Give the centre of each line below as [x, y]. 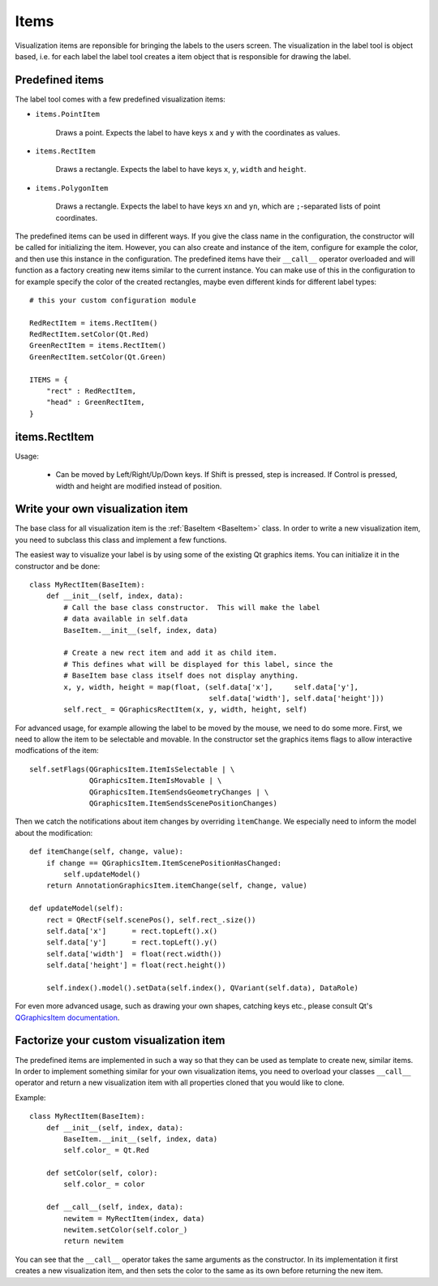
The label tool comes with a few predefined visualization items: [120, 99]
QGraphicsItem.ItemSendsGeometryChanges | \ [179, 792]
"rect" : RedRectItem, [91, 391]
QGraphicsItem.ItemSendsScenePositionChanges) [183, 804]
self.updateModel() [102, 874]
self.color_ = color [104, 1184]
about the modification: [54, 832]
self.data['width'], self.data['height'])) [296, 698]
